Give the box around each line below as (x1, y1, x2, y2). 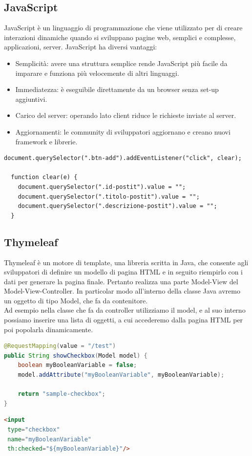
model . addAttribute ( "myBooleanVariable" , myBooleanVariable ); (18, 371, 225, 379)
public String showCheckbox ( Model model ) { (4, 352, 147, 359)
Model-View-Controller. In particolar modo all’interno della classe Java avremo (4, 286, 240, 296)
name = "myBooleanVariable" (7, 435, 91, 443)
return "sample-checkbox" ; (18, 390, 105, 398)
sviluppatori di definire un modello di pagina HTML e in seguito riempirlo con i (4, 267, 243, 277)
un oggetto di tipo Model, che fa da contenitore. (4, 295, 148, 305)
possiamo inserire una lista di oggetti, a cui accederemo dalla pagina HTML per (4, 315, 243, 325)
